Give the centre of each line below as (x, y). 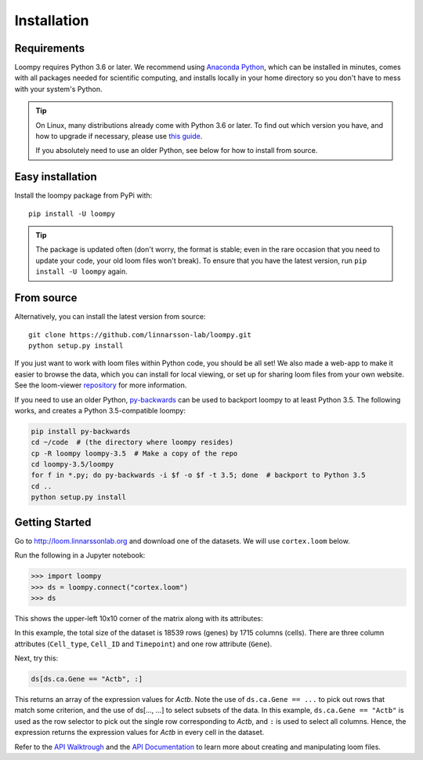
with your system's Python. (58, 89)
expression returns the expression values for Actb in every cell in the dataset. (139, 733)
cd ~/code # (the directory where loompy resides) (132, 442)
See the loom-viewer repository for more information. (101, 385)
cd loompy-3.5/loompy (72, 464)
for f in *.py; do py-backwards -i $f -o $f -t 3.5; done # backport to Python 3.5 (198, 475)
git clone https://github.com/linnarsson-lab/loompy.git (140, 335)
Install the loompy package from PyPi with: (83, 195)
